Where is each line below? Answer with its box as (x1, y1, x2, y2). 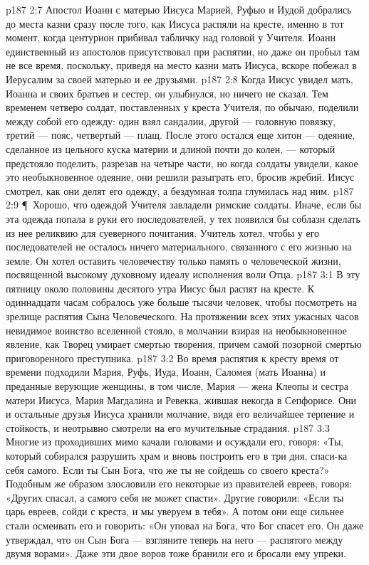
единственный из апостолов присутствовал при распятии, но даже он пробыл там (6, 43, 360, 58)
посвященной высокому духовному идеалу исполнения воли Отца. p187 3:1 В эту (6, 267, 360, 282)
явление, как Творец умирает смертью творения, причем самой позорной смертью (6, 337, 362, 352)
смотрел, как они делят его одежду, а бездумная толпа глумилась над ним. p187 (6, 183, 354, 198)
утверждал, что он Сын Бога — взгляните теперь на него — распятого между (6, 532, 343, 546)
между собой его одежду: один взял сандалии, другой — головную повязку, (6, 113, 336, 128)
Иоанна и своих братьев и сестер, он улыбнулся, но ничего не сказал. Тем (6, 85, 328, 100)
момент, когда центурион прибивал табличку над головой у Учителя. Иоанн (6, 30, 336, 45)
